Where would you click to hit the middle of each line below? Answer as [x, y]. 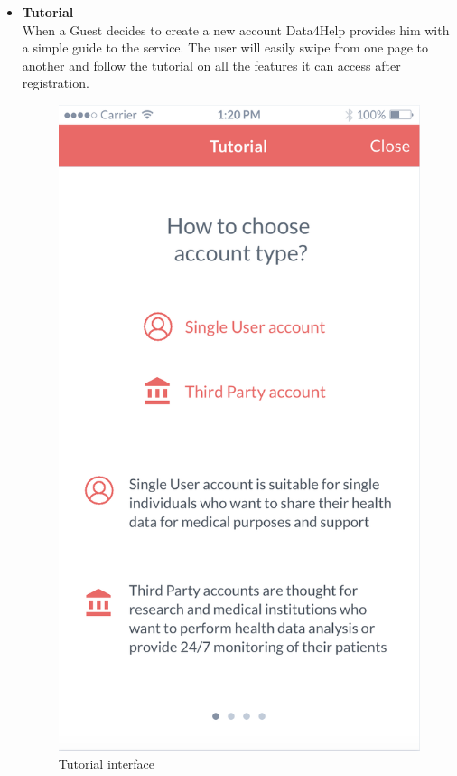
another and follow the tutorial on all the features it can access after [211, 65]
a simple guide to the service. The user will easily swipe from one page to [225, 47]
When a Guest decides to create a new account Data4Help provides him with [236, 29]
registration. [56, 83]
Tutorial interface [107, 763]
